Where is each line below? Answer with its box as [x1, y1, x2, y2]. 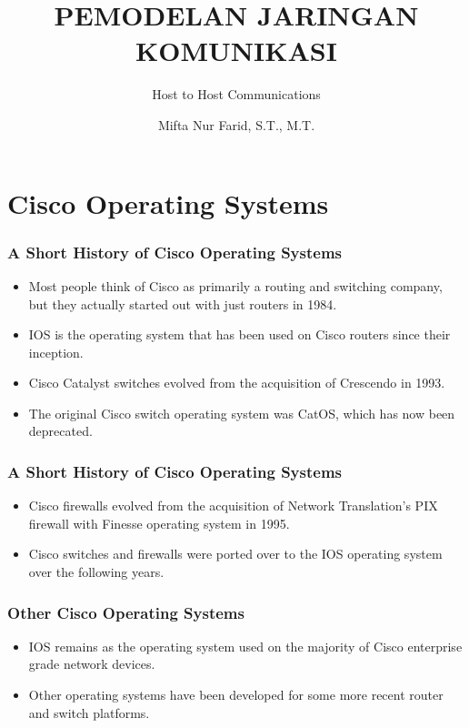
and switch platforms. [28, 703, 150, 722]
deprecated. [28, 421, 93, 440]
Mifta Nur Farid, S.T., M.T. [157, 115, 315, 134]
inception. [28, 342, 84, 361]
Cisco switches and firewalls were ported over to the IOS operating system [28, 544, 443, 563]
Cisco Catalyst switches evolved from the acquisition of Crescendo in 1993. [28, 373, 445, 392]
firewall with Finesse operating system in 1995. [28, 513, 290, 532]
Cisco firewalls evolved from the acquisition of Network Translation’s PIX [28, 496, 438, 515]
